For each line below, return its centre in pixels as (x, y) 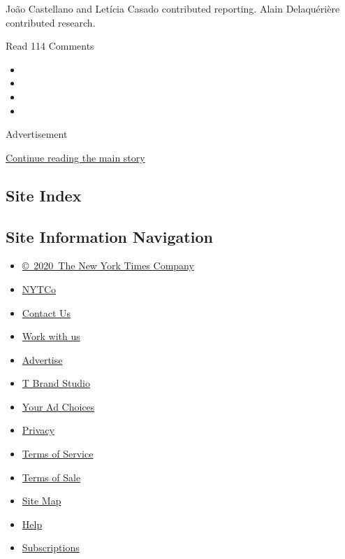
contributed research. (51, 22)
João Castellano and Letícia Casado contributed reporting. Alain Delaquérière (173, 8)
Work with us (51, 336)
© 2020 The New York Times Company (108, 266)
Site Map (42, 501)
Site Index (44, 195)
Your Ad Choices (58, 406)
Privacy (38, 430)
